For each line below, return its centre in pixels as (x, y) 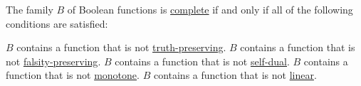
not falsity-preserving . (53, 61)
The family (30, 9)
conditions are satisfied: (57, 23)
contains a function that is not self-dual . (202, 61)
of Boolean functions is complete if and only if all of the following (210, 9)
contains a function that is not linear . (235, 75)
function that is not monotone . (73, 75)
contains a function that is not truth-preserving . (121, 47)
